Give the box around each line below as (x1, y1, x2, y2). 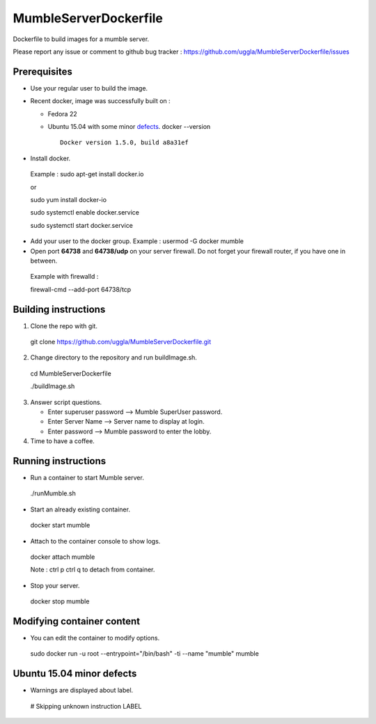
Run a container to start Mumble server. (30, 474, 144, 482)
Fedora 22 (47, 109, 77, 118)
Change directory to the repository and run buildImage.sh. (30, 353, 198, 362)
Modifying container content (13, 615, 141, 627)
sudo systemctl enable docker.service (30, 208, 139, 217)
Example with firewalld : (30, 272, 99, 281)
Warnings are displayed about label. (30, 686, 134, 695)
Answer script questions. (30, 398, 102, 406)
